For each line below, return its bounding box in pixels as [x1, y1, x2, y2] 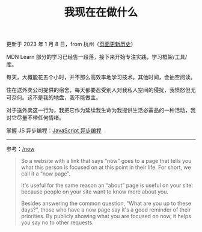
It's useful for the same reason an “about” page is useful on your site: [20, 182, 194, 189]
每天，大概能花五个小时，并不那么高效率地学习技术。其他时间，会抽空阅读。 [6, 73, 196, 81]
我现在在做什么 [64, 5, 138, 19]
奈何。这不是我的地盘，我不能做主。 [11, 94, 101, 101]
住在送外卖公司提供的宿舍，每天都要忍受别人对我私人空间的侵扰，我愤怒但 [6, 87, 191, 94]
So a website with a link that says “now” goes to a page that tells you [20, 157, 192, 165]
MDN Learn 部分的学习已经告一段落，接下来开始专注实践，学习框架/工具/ [6, 53, 188, 61]
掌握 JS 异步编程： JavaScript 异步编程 [6, 127, 102, 134]
